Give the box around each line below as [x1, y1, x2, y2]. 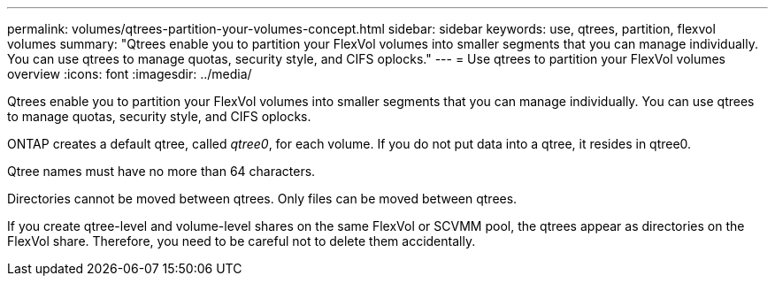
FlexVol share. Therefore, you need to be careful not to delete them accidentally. [7, 233, 476, 249]
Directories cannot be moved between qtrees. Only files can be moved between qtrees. [7, 191, 518, 206]
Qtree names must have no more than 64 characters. [7, 164, 316, 179]
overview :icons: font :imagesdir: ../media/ [7, 66, 252, 81]
